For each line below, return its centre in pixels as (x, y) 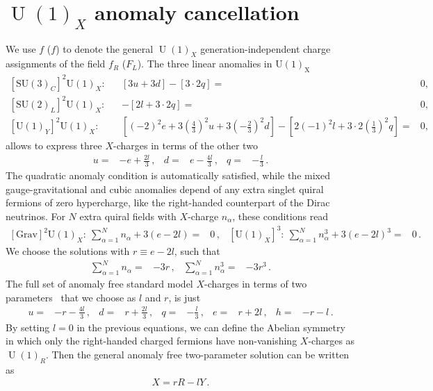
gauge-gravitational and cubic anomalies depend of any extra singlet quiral (165, 189)
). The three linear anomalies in (205, 64)
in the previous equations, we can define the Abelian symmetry (211, 327)
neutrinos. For (35, 216)
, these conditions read (280, 216)
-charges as (332, 341)
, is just (185, 297)
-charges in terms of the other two (185, 145)
